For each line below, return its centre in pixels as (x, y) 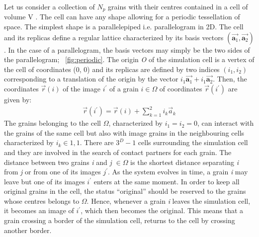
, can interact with (226, 123)
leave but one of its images (44, 181)
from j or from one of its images (52, 172)
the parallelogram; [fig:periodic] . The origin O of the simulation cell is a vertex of (129, 59)
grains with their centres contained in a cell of (178, 6)
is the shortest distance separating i (184, 162)
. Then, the (230, 79)
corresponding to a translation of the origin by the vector (91, 79)
